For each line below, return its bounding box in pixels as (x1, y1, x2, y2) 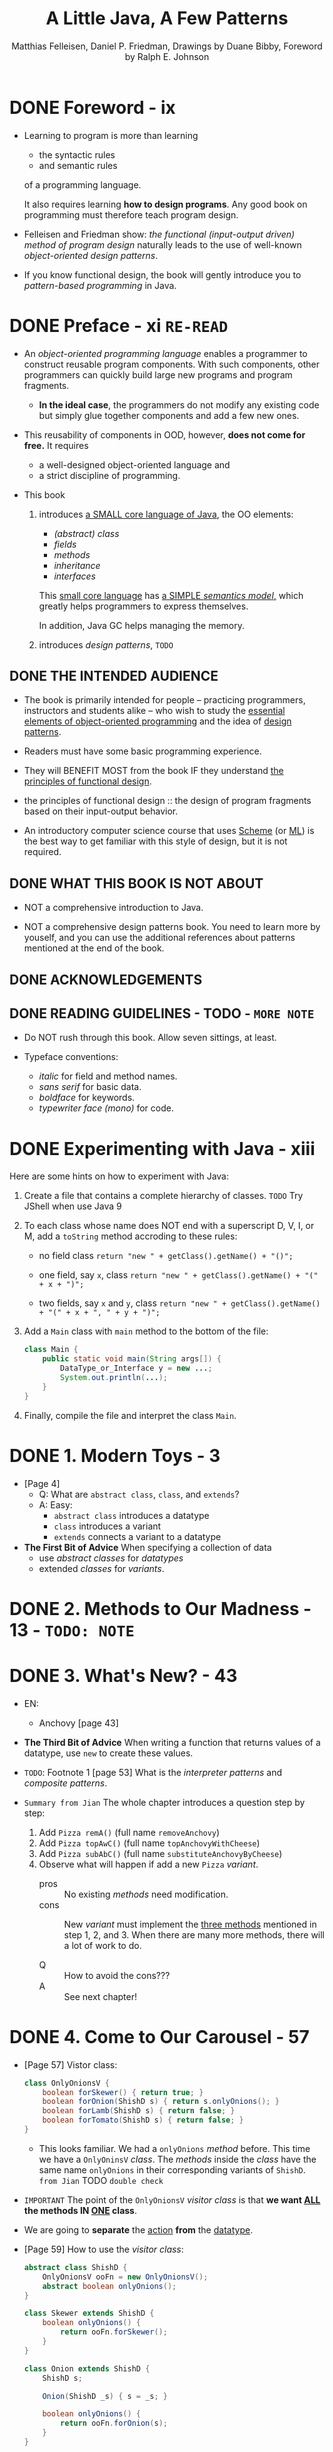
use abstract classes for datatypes (38, 1552, 184, 1564)
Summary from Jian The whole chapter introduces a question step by (23, 1796, 306, 1808)
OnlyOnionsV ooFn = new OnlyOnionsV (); (42, 2272, 209, 2282)
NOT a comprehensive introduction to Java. (23, 902, 204, 914)
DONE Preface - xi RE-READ (9, 314, 229, 337)
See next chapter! (63, 1990, 138, 2002)
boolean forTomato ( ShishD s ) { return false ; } (42, 2115, 244, 2126)
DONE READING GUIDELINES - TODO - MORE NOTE (9, 1005, 315, 1022)
